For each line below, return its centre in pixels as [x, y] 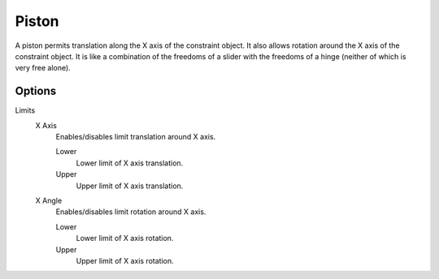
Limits [25, 110]
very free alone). [43, 68]
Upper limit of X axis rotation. [125, 260]
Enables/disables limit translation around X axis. [136, 137]
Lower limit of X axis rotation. [125, 238]
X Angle [49, 200]
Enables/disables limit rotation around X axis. [131, 212]
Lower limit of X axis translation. [130, 163]
